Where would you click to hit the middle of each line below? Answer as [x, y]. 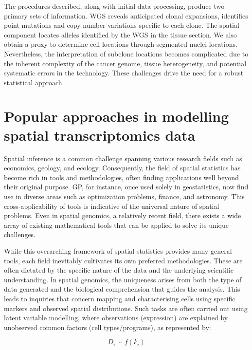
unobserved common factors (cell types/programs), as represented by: [108, 327]
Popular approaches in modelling [117, 116]
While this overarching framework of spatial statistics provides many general [118, 251]
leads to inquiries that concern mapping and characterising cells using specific [120, 298]
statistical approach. [34, 82]
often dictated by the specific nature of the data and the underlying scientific [119, 270]
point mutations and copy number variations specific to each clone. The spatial [122, 25]
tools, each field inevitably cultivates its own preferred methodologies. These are [123, 260]
